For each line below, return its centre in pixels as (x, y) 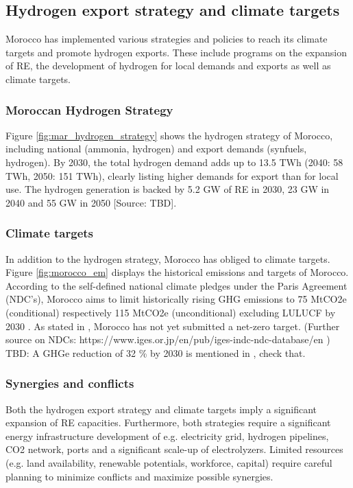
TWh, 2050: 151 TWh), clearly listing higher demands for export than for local (172, 175)
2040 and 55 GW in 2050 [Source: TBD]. (91, 202)
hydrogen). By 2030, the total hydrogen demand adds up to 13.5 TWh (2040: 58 (174, 162)
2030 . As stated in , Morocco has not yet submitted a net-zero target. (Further (173, 326)
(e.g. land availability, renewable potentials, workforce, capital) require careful (169, 462)
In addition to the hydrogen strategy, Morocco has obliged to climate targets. (168, 258)
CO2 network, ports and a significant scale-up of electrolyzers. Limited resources (174, 449)
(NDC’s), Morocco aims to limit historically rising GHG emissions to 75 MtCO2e (176, 299)
